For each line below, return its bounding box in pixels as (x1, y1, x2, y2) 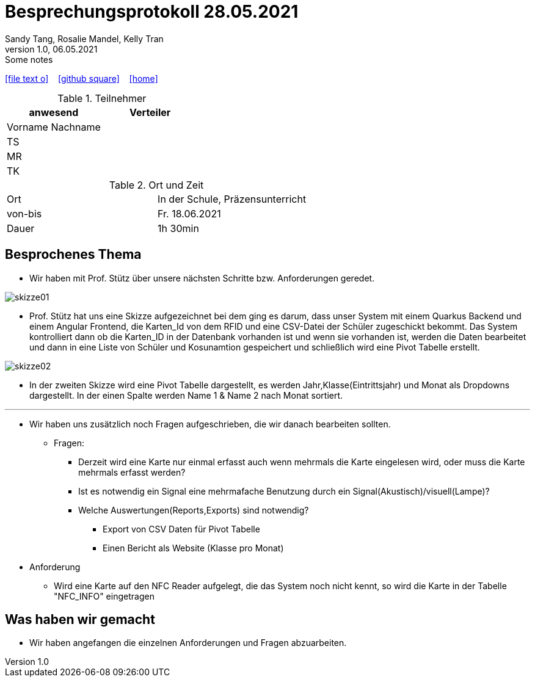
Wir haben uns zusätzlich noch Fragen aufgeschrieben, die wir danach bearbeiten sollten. (29, 418, 391, 429)
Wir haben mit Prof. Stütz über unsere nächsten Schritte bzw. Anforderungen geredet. (29, 272, 375, 283)
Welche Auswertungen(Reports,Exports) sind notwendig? (78, 504, 309, 515)
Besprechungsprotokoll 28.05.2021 (5, 1, 299, 22)
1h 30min (158, 222, 199, 234)
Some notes (5, 54, 53, 65)
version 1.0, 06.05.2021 (5, 43, 98, 54)
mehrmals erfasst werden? (78, 466, 186, 477)
